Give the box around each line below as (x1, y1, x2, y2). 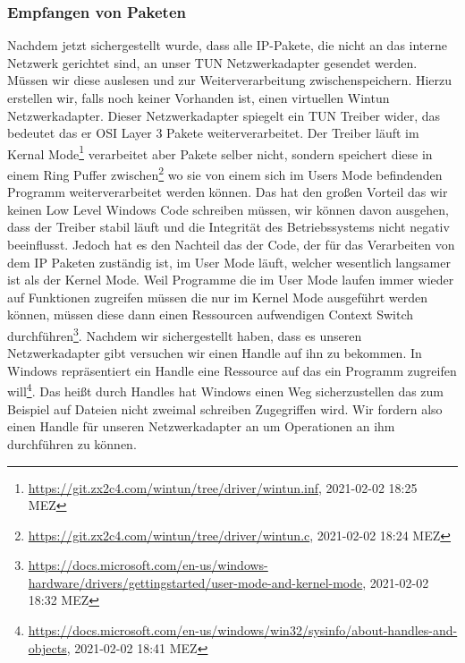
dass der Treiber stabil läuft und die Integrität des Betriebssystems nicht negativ (7, 217, 450, 236)
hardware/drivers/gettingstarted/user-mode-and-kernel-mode (28, 573, 363, 591)
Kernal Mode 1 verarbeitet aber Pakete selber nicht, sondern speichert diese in (7, 141, 433, 163)
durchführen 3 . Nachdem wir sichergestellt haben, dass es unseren (7, 324, 362, 344)
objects (28, 638, 67, 657)
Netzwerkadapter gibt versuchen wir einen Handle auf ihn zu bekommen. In (7, 344, 422, 362)
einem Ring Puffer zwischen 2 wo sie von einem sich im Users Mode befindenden (7, 163, 443, 183)
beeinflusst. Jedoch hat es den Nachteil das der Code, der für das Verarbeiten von (7, 235, 455, 254)
